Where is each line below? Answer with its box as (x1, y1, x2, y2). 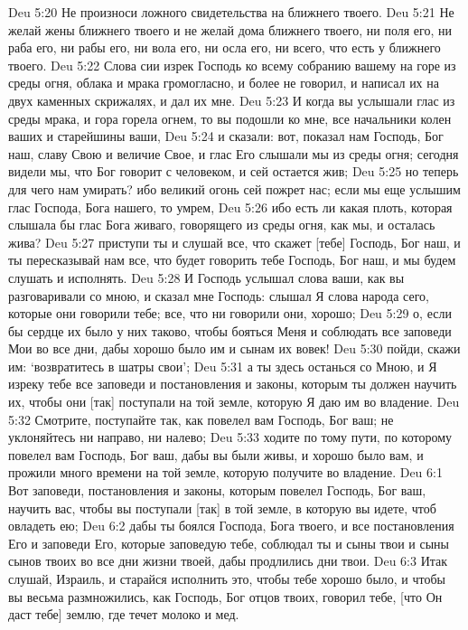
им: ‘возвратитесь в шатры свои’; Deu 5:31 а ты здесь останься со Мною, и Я (8, 356, 437, 375)
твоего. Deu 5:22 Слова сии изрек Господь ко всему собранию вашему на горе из (8, 55, 456, 74)
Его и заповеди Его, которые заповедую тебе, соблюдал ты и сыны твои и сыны (8, 533, 449, 552)
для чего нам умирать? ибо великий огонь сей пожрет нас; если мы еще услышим (8, 179, 461, 198)
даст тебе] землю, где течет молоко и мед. (8, 605, 239, 624)
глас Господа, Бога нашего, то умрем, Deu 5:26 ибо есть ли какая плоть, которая (8, 197, 453, 216)
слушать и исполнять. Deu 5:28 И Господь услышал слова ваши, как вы (8, 268, 405, 287)
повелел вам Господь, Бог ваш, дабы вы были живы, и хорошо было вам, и (8, 445, 424, 464)
